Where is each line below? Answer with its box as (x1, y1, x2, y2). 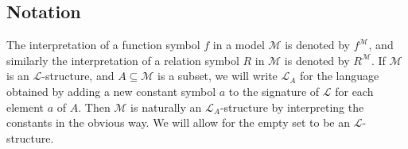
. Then (78, 98, 111, 115)
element (6, 98, 45, 115)
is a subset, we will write (157, 67, 278, 84)
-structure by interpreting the (220, 98, 364, 115)
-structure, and (41, 67, 115, 84)
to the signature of (228, 82, 320, 99)
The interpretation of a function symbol (6, 36, 200, 53)
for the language (300, 67, 379, 84)
